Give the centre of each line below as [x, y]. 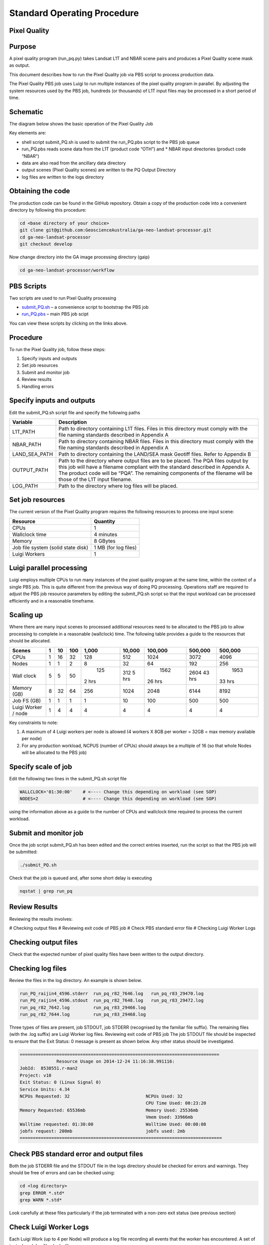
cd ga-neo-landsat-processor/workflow [67, 270]
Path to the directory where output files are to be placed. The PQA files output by [153, 461]
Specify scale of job [41, 767]
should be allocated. [30, 641]
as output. [19, 65]
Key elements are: [28, 133]
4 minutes [106, 534]
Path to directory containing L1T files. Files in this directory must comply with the [153, 428]
